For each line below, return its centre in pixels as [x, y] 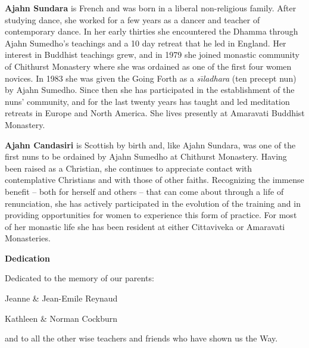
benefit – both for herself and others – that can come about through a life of [144, 191]
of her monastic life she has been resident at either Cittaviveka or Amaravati [145, 226]
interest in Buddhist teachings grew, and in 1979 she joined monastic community [152, 55]
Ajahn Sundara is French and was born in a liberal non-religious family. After [151, 8]
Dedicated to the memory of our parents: [79, 278]
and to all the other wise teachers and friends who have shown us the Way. [141, 338]
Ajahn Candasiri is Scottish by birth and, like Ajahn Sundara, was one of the [150, 145]
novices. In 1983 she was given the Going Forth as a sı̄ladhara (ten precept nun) [151, 78]
